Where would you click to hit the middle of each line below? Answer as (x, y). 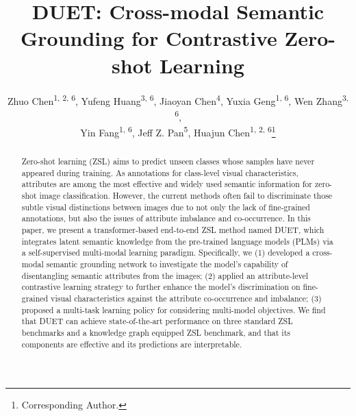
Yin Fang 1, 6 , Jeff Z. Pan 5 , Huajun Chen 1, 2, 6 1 (178, 131)
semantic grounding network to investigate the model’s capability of (167, 264)
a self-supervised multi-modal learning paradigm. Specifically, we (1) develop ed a (166, 253)
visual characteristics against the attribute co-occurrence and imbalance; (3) (186, 298)
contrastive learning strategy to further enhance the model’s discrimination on (161, 287)
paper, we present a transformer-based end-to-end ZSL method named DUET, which (173, 229)
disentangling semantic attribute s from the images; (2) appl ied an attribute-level (165, 275)
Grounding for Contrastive (149, 38)
